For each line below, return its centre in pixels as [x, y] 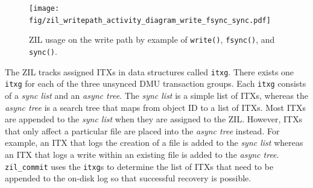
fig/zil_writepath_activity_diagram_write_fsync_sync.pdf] [150, 20]
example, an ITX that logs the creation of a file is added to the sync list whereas [154, 143]
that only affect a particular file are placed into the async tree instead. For [142, 130]
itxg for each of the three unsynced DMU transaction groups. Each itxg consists [156, 83]
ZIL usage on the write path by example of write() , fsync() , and [152, 39]
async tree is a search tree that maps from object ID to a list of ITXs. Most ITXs [155, 107]
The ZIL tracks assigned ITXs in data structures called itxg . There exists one [150, 71]
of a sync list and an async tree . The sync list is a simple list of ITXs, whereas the [157, 95]
